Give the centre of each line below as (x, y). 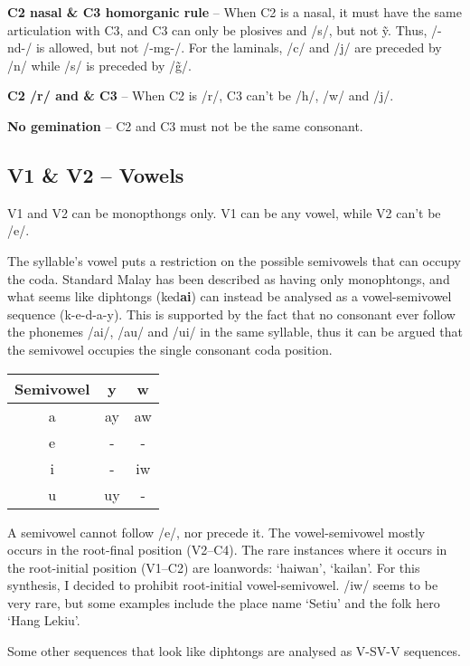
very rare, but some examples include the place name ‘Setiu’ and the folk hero (224, 602)
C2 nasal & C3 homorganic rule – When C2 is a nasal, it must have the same (235, 12)
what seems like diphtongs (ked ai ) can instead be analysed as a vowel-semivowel (230, 296)
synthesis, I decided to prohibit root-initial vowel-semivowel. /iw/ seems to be (223, 585)
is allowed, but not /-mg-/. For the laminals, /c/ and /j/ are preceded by (239, 48)
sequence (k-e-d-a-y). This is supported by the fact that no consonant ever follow (231, 314)
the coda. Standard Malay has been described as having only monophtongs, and (229, 278)
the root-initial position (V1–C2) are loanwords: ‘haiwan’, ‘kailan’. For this (214, 567)
